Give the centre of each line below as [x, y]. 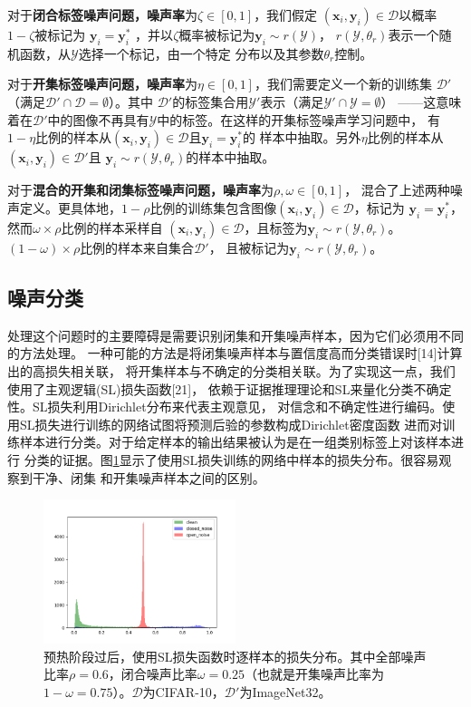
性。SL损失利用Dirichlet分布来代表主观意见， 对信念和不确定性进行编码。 [225, 407]
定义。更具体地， [70, 207]
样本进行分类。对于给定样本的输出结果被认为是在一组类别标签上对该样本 [235, 442]
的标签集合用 [211, 101]
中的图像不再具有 [98, 119]
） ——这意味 [421, 101]
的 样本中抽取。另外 [302, 137]
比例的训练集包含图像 [213, 207]
